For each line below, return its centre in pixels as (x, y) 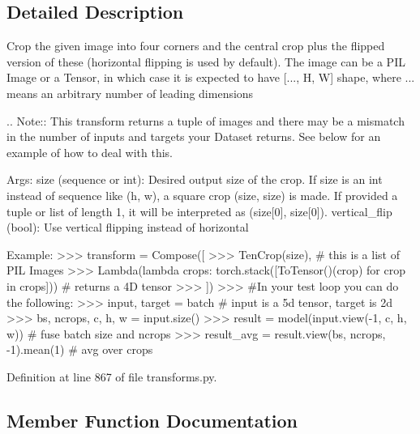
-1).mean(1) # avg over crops (80, 349)
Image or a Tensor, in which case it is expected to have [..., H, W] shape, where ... (211, 77)
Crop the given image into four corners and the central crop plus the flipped (196, 46)
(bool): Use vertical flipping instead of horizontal (128, 227)
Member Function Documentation (152, 420)
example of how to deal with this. (90, 152)
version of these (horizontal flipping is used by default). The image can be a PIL (206, 61)
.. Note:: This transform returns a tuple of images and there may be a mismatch (206, 120)
